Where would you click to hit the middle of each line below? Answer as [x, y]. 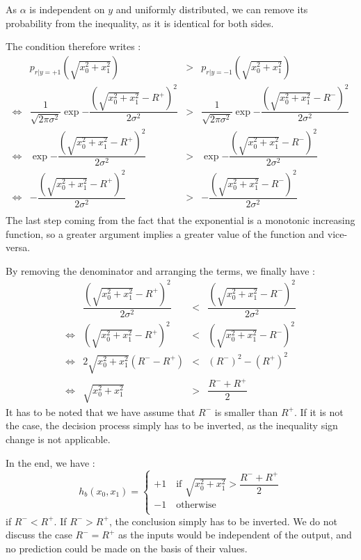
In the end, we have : [50, 462]
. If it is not [319, 411]
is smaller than [246, 411]
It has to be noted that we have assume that [101, 411]
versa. [18, 247]
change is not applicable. [58, 439]
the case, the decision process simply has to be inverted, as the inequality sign [172, 425]
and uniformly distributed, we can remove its [212, 9]
